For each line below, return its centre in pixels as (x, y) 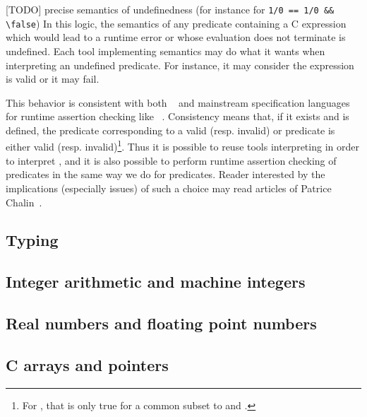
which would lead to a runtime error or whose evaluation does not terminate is (176, 37)
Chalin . (24, 202)
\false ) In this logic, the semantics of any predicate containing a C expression (176, 23)
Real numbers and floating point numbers (161, 323)
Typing (32, 240)
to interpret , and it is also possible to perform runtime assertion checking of (171, 160)
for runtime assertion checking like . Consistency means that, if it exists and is (178, 116)
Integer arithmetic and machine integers (156, 282)
